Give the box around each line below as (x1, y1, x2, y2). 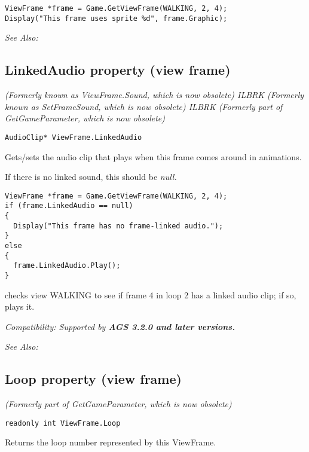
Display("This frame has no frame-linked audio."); (13, 221, 224, 230)
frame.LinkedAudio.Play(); (13, 261, 121, 270)
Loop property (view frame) (5, 369, 182, 388)
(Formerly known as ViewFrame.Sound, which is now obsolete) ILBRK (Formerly (5, 88, 304, 101)
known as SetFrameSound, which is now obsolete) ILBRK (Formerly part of (5, 100, 283, 112)
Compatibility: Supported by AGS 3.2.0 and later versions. (5, 320, 235, 332)
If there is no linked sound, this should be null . (5, 170, 177, 183)
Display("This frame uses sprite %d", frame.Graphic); (5, 14, 228, 23)
